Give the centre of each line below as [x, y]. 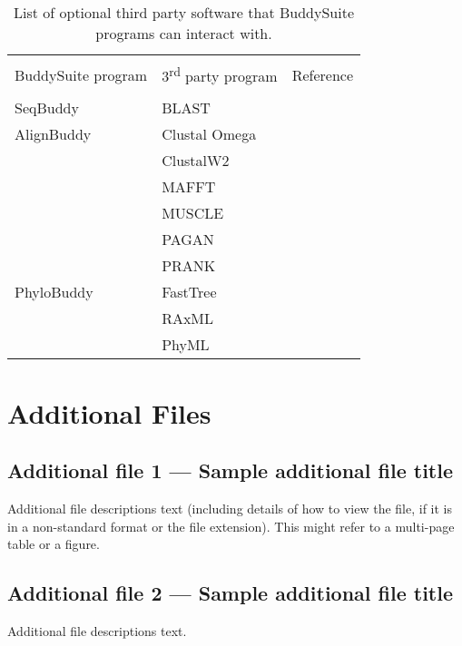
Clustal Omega [209, 134]
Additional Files [109, 412]
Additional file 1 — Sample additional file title [231, 470]
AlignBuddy [53, 134]
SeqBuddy [47, 108]
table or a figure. [54, 544]
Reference [322, 74]
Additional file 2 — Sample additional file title [231, 593]
